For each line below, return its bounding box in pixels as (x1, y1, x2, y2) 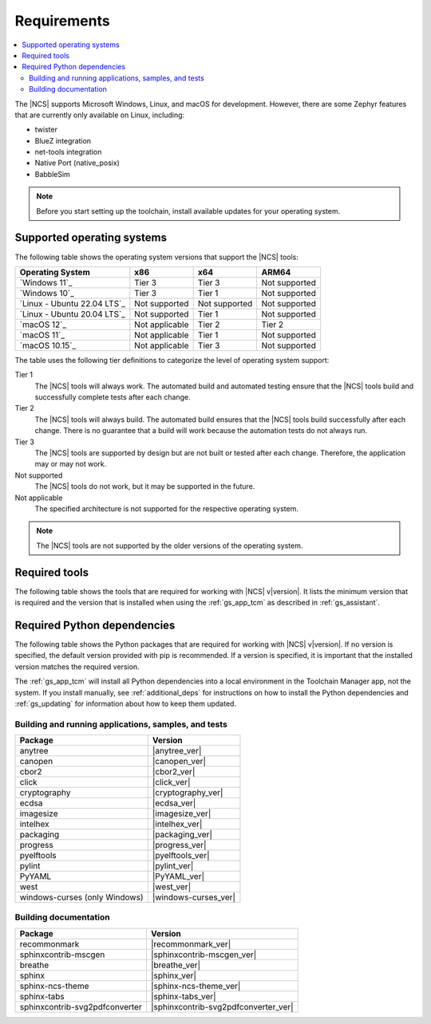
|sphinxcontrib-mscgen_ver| (150, 949, 257, 960)
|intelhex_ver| (152, 818, 203, 829)
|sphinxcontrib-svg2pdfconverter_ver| (150, 1001, 295, 1012)
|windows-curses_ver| (152, 892, 235, 903)
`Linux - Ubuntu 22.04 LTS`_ (19, 297, 125, 309)
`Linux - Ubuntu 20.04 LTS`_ (19, 308, 125, 319)
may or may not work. (34, 459, 107, 469)
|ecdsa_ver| (152, 798, 196, 809)
